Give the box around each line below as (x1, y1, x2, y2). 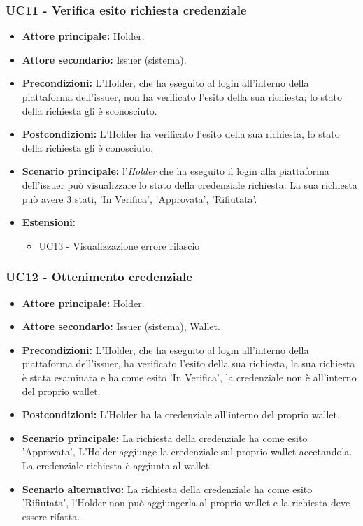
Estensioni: (22, 215, 76, 229)
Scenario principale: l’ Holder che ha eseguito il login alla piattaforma (22, 164, 329, 178)
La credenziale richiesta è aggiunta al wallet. (22, 457, 213, 472)
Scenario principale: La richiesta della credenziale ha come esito (22, 430, 308, 445)
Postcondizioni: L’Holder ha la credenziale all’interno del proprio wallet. (22, 407, 340, 422)
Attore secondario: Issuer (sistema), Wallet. (22, 319, 220, 334)
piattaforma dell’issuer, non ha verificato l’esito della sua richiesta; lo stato (22, 90, 342, 104)
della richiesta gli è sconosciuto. (22, 103, 157, 118)
